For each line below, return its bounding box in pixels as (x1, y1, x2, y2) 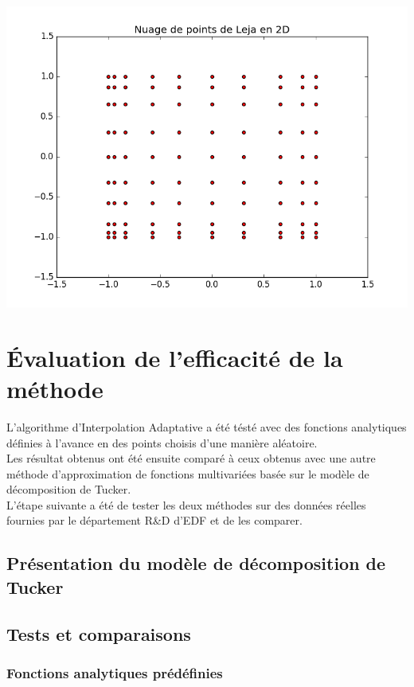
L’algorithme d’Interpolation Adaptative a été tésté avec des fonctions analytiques (6, 418, 407, 435)
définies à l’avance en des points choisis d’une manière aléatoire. (6, 434, 318, 451)
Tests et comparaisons (6, 621, 191, 646)
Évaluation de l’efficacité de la (6, 341, 343, 373)
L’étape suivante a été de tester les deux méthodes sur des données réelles (6, 496, 366, 513)
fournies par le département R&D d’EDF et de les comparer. (6, 512, 303, 529)
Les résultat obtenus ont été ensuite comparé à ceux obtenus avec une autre (6, 450, 376, 466)
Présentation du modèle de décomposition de (6, 551, 386, 576)
